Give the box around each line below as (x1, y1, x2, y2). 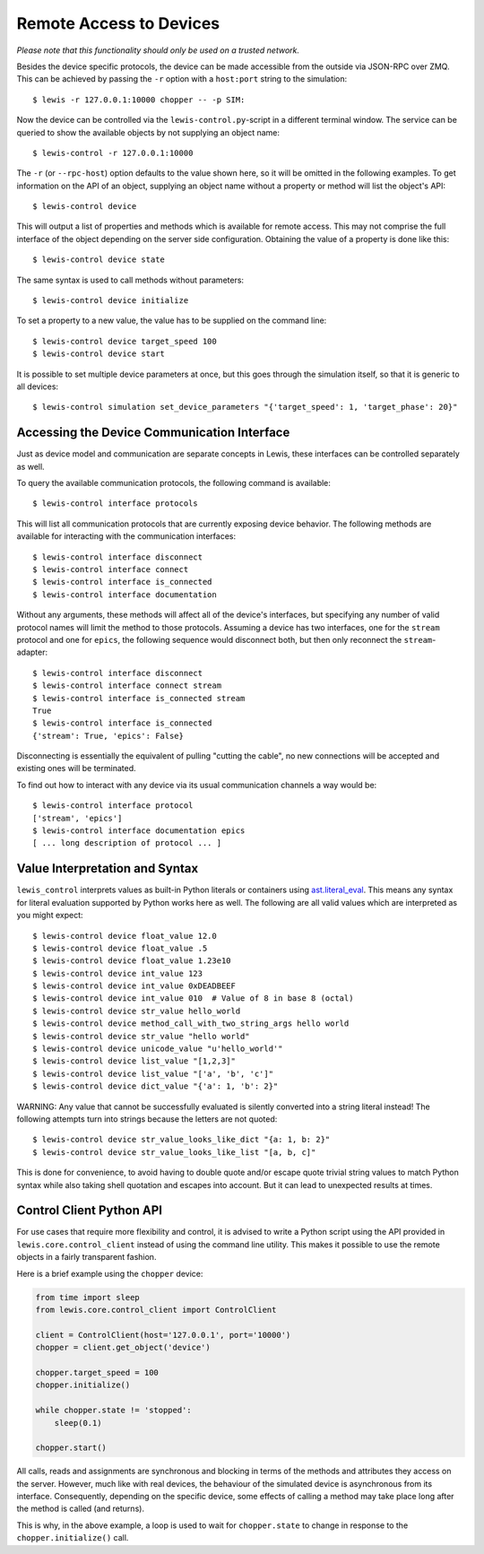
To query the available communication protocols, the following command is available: (16, 478, 332, 489)
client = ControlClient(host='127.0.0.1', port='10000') (35, 1330, 291, 1340)
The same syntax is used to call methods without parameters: (16, 274, 245, 285)
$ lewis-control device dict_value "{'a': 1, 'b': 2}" (32, 1081, 279, 1091)
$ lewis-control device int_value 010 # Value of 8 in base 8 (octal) (32, 994, 354, 1003)
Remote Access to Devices (16, 13, 220, 33)
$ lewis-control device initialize (32, 296, 189, 306)
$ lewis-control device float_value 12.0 (32, 931, 217, 941)
